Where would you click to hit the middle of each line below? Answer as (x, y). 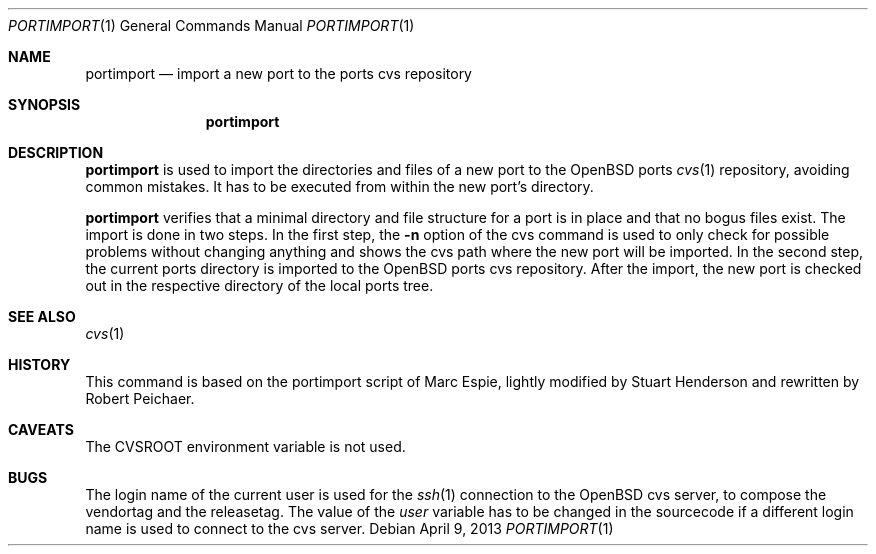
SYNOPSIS (44, 104)
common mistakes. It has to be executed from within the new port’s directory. (339, 186)
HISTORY (39, 364)
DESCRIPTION (56, 152)
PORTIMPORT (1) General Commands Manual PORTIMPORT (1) (211, 25)
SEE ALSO (42, 316)
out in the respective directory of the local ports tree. (259, 285)
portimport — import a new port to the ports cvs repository (278, 73)
